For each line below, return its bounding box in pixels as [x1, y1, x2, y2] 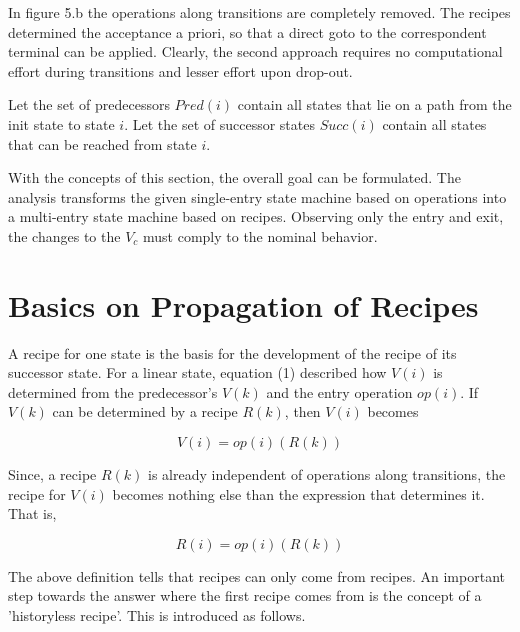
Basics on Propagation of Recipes [8, 284, 479, 325]
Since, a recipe [8, 464, 97, 485]
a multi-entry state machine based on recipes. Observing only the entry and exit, [8, 206, 504, 227]
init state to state [8, 113, 115, 134]
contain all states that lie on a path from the [237, 94, 512, 115]
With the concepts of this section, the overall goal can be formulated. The [8, 167, 461, 188]
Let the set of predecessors [8, 94, 170, 115]
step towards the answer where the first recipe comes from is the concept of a [8, 585, 482, 606]
